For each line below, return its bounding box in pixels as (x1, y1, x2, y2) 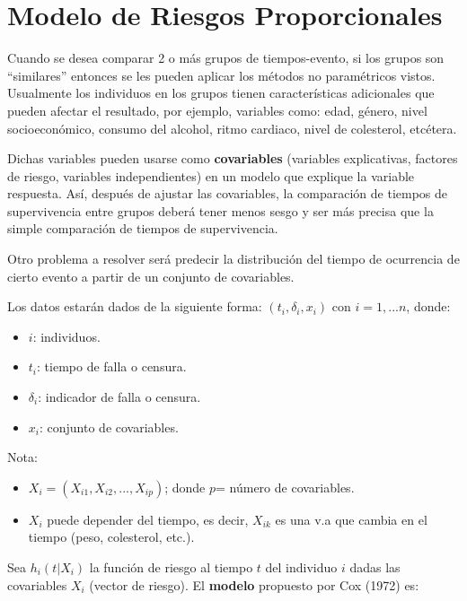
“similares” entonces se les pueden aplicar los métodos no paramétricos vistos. (7, 65, 436, 84)
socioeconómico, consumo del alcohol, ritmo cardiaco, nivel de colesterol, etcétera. (7, 118, 457, 137)
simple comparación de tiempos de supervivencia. (7, 219, 278, 238)
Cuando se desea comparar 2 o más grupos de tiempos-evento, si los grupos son (7, 48, 445, 67)
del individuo (265, 558, 338, 576)
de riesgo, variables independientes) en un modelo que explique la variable (7, 166, 415, 185)
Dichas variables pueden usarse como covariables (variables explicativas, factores (7, 149, 458, 168)
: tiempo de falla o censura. (37, 357, 187, 376)
